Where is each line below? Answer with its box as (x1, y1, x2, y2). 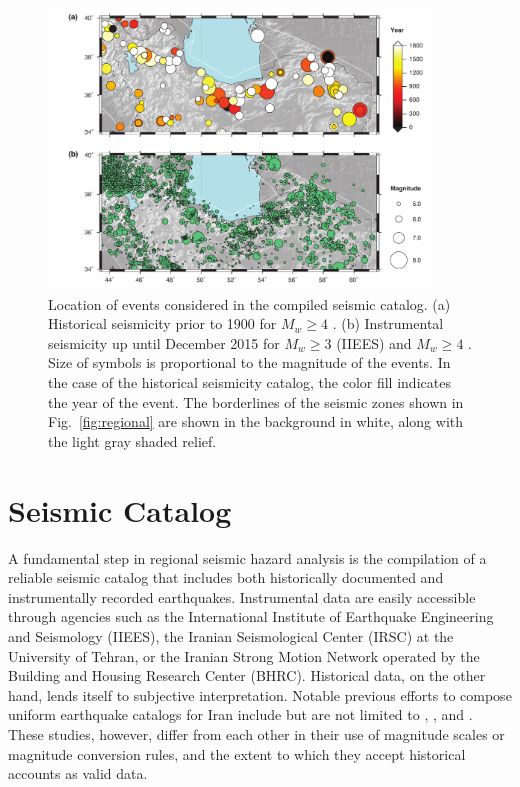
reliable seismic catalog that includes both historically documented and (8, 567, 444, 588)
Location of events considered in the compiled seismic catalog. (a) (48, 293, 451, 314)
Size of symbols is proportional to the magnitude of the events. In (48, 352, 451, 373)
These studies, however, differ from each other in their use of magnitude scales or (8, 723, 505, 744)
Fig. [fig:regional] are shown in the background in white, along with (48, 411, 464, 432)
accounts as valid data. (8, 763, 148, 784)
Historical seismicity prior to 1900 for (48, 313, 277, 334)
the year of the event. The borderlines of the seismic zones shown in (48, 391, 464, 412)
